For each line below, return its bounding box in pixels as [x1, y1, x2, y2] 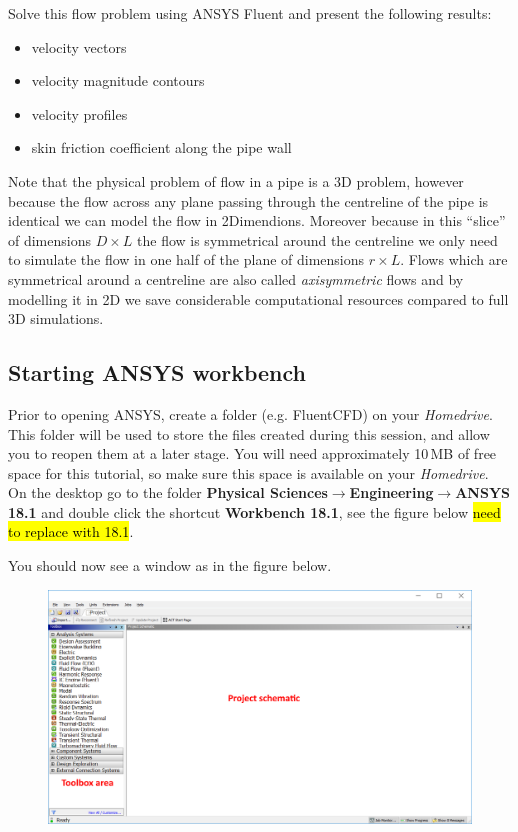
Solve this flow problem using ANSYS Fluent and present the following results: [8, 3, 492, 23]
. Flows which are [400, 249, 508, 270]
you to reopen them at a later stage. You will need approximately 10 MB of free [8, 443, 497, 464]
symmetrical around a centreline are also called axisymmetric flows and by [8, 268, 464, 289]
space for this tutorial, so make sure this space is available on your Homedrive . [8, 462, 489, 483]
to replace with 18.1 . [8, 521, 134, 542]
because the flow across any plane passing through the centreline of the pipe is [8, 190, 489, 211]
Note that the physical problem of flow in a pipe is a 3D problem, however [8, 170, 464, 191]
